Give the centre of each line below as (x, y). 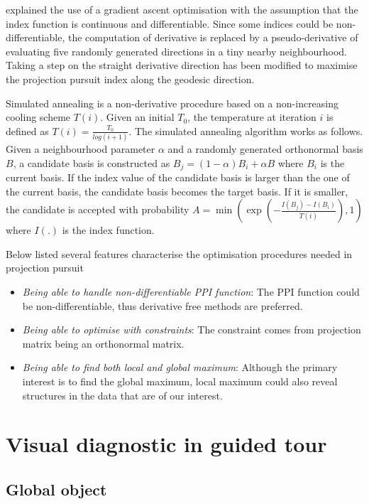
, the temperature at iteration (252, 117)
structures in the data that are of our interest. (122, 395)
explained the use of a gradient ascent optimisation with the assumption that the (182, 9)
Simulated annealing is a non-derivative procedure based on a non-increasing (172, 103)
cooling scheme (38, 117)
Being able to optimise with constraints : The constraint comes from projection (192, 329)
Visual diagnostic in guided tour (166, 444)
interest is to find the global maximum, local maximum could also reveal (180, 381)
